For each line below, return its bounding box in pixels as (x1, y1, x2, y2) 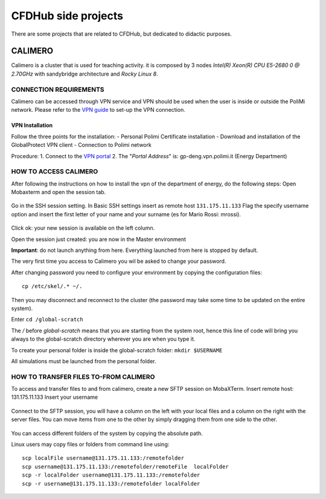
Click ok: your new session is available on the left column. (11, 224, 155, 232)
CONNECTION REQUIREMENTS (11, 85, 104, 94)
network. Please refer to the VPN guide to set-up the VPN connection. (11, 106, 185, 114)
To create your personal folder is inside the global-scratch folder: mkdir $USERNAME (11, 346, 223, 353)
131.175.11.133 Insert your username (11, 393, 98, 401)
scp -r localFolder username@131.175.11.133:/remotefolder (22, 472, 200, 478)
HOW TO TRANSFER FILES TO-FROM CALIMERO (11, 372, 155, 381)
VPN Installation (11, 121, 53, 129)
